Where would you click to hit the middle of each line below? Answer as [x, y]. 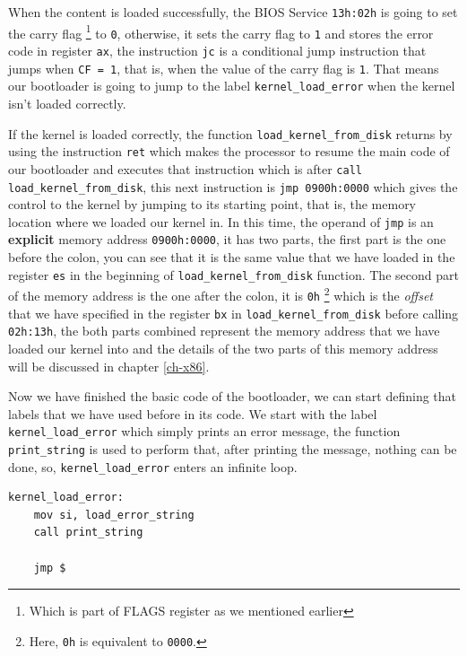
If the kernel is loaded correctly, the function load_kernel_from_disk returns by [230, 133]
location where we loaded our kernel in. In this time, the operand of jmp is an [221, 221]
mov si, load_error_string [114, 515]
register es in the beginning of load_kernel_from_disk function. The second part [233, 274]
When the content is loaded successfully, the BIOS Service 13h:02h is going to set [233, 12]
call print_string [88, 533]
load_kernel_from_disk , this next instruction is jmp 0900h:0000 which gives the [233, 186]
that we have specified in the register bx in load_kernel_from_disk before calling [233, 313]
